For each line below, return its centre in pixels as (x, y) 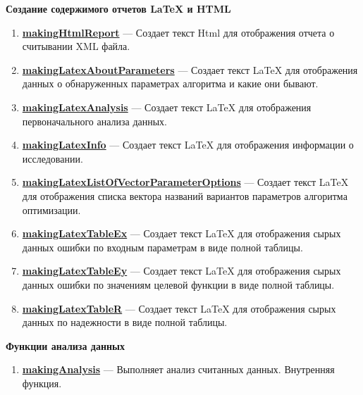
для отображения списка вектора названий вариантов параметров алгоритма (185, 195)
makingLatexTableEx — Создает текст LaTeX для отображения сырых (181, 233)
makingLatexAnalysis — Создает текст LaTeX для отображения (167, 107)
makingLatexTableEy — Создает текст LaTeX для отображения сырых (181, 271)
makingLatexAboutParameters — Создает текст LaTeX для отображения (190, 69)
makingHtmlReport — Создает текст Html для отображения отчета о (178, 32)
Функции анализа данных (65, 345)
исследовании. (53, 158)
